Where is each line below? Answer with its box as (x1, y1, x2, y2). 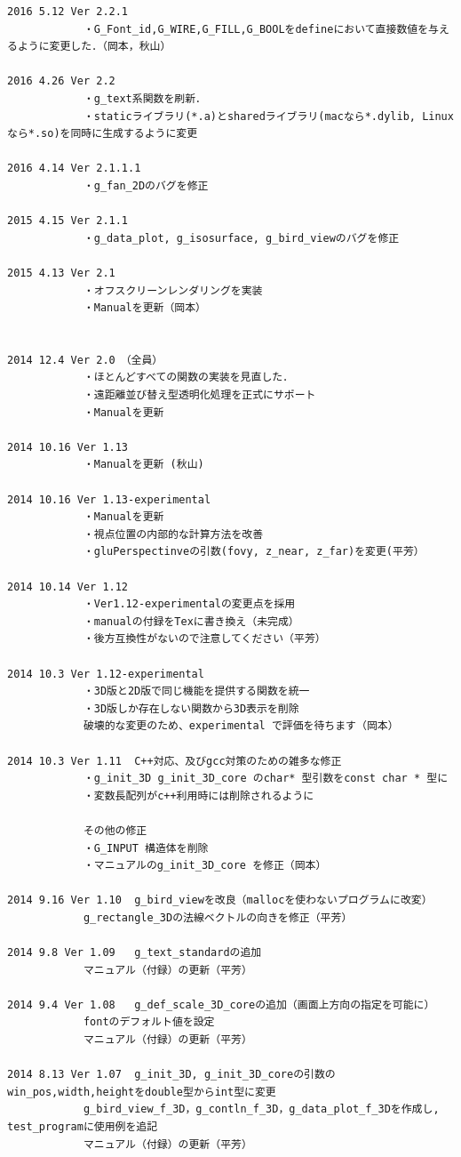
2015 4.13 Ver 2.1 (7, 266, 115, 279)
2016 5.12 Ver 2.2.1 (7, 5, 129, 18)
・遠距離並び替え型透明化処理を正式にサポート (83, 389, 316, 402)
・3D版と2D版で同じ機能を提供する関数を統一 (83, 685, 310, 698)
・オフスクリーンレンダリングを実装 (83, 284, 263, 297)
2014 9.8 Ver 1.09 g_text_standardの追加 (7, 946, 262, 960)
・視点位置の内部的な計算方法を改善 (83, 527, 264, 541)
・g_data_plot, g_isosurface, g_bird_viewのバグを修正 (83, 231, 400, 245)
